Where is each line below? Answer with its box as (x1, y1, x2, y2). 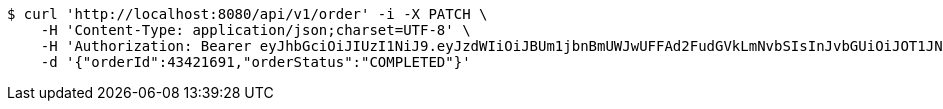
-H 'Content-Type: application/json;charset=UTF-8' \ (40, 22, 471, 38)
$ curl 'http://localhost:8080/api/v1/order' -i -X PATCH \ (7, 6, 488, 22)
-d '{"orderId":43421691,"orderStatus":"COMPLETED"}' (40, 54, 471, 70)
